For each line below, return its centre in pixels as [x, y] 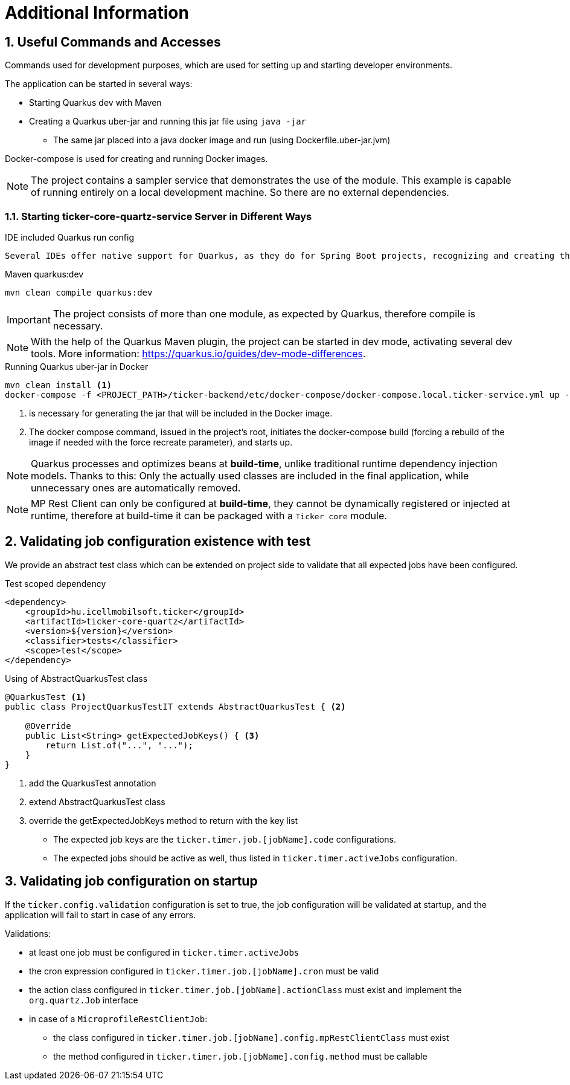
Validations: [28, 933]
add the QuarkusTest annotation [93, 783]
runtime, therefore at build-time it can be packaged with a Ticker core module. [209, 515]
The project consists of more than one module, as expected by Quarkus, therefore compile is [264, 313]
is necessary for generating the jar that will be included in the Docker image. [181, 413]
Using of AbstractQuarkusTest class [76, 678]
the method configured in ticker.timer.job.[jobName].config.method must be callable [240, 1056]
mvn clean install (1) [59, 385]
